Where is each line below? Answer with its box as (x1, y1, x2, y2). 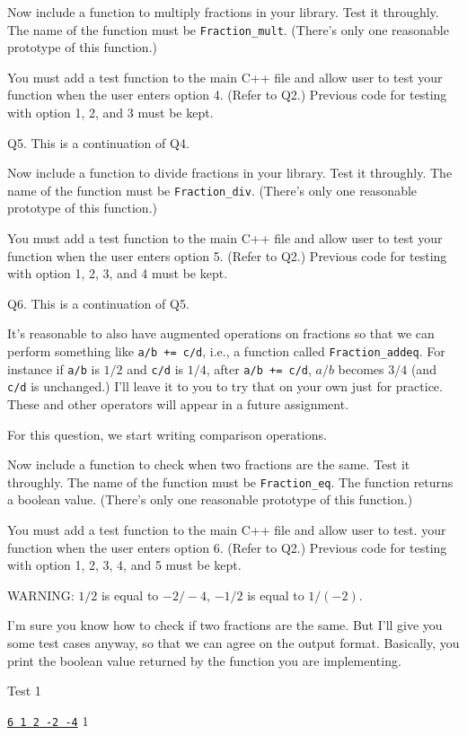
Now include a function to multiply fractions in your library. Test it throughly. (7, 3, 439, 21)
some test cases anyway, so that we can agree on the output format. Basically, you (7, 634, 460, 652)
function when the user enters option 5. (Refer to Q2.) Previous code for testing (7, 246, 447, 265)
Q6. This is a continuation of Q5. (7, 293, 189, 312)
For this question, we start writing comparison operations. (7, 424, 327, 443)
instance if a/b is (7, 359, 100, 378)
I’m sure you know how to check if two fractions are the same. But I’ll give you (7, 616, 443, 634)
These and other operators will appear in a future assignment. (7, 395, 349, 413)
